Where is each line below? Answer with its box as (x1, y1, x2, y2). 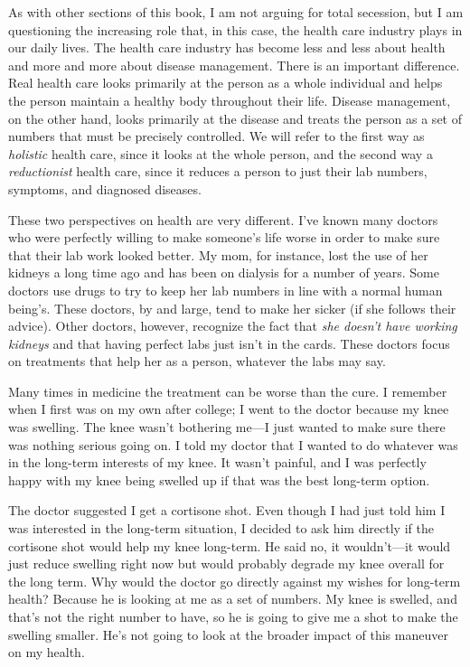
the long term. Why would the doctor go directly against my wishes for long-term (8, 571, 461, 590)
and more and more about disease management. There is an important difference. (8, 55, 460, 74)
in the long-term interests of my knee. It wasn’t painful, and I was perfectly (8, 453, 427, 472)
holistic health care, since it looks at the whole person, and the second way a (8, 144, 433, 163)
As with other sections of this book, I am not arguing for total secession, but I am (8, 3, 464, 21)
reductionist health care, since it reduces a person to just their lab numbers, (8, 162, 428, 181)
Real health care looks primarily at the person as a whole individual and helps (8, 73, 443, 92)
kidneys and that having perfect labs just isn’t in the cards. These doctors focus (8, 333, 450, 352)
